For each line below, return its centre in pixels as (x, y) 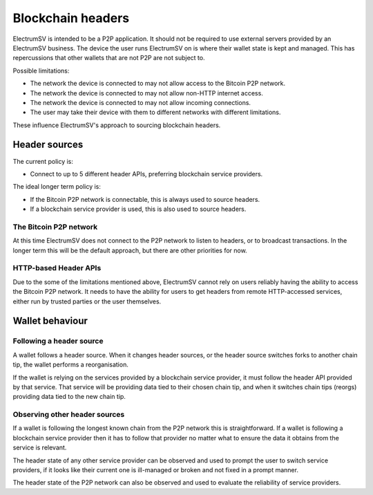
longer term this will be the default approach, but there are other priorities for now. (130, 250)
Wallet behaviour (50, 321)
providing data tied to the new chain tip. (69, 397)
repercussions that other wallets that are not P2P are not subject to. (109, 58)
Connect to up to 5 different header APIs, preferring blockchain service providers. (146, 174)
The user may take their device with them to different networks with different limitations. (155, 112)
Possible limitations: (41, 71)
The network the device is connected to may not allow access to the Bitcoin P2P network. (158, 84)
